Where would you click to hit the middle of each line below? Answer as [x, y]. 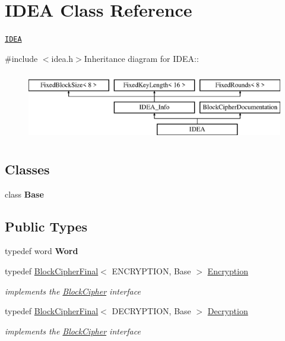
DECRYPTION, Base [151, 311]
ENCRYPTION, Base [151, 270]
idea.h [62, 58]
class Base [24, 194]
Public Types [46, 226]
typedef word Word [42, 251]
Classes [27, 169]
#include [21, 58]
